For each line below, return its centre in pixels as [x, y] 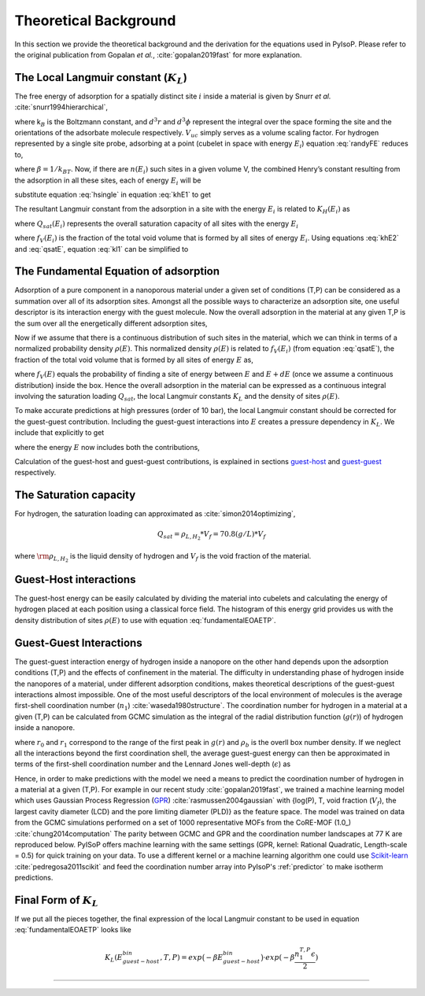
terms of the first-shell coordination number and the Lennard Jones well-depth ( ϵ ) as [153, 764]
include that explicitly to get [59, 433]
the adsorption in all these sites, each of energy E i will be [108, 181]
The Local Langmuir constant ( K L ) [101, 78]
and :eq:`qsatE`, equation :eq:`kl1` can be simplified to [102, 249]
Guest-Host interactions [75, 579]
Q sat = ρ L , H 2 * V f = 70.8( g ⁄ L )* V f [212, 536]
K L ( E [114, 958]
